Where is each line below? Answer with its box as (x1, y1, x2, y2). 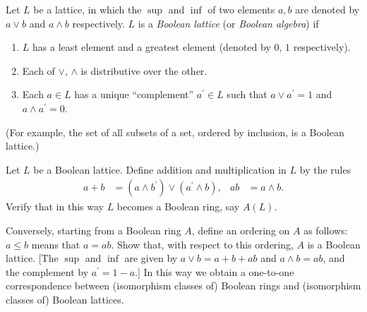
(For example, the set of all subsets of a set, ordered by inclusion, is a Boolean (6, 124, 344, 139)
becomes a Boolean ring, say (116, 199, 240, 214)
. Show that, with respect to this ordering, (111, 236, 294, 251)
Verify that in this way (6, 199, 104, 214)
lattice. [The (6, 251, 59, 265)
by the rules (299, 162, 351, 176)
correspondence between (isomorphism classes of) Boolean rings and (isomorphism (6, 278, 361, 293)
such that (227, 87, 267, 102)
